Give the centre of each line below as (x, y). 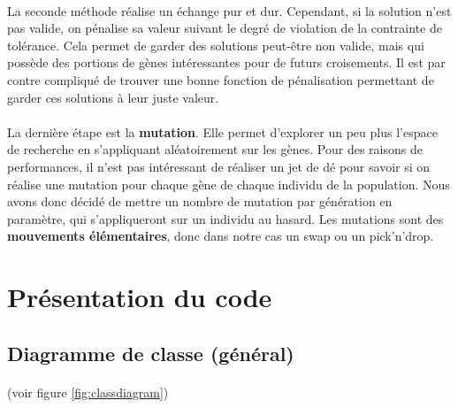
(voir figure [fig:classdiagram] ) (88, 392)
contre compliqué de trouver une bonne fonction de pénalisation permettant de (221, 79)
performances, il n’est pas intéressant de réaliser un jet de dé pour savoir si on (219, 166)
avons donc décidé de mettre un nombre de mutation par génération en (200, 201)
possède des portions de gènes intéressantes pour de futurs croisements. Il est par (226, 62)
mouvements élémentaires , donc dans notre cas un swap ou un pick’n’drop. (221, 236)
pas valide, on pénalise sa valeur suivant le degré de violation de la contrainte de (225, 28)
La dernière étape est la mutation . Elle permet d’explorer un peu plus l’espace (222, 131)
